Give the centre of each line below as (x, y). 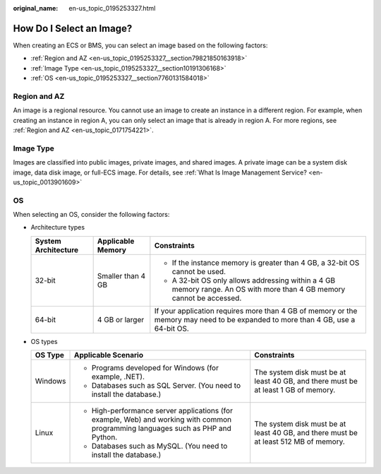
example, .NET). (118, 377)
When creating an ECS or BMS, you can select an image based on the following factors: (140, 45)
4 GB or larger (121, 319)
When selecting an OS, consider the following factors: (91, 215)
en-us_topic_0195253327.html (112, 8)
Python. (104, 437)
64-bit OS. (172, 328)
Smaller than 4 (121, 275)
